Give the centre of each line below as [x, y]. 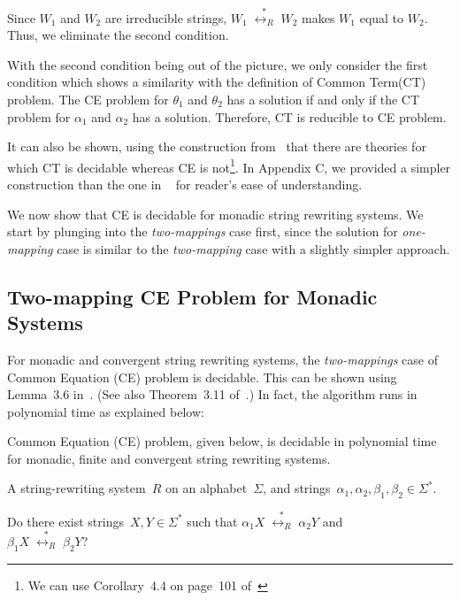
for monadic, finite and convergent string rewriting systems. [169, 458]
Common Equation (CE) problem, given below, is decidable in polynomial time [222, 441]
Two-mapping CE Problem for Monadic [192, 296]
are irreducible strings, [166, 17]
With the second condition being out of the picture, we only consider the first [218, 64]
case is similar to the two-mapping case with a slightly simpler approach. [253, 248]
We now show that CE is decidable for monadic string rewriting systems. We [215, 214]
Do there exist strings [65, 521]
